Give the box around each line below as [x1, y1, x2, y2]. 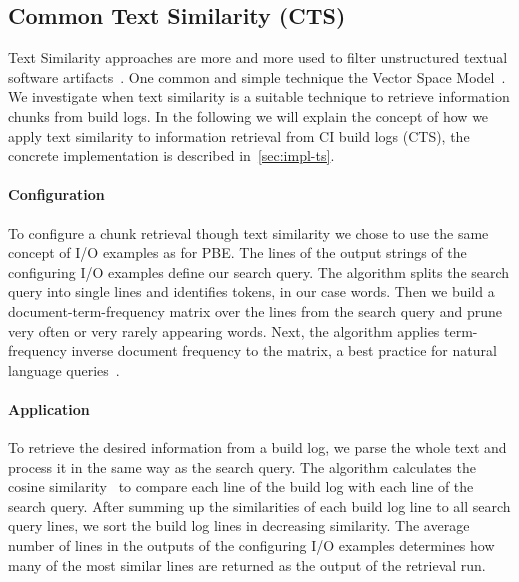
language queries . [8, 359, 120, 380]
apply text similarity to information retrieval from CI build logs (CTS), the [8, 125, 470, 146]
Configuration [8, 184, 105, 205]
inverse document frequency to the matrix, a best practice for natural [71, 340, 497, 361]
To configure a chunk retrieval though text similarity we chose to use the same [8, 222, 489, 243]
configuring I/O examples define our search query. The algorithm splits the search [8, 261, 510, 282]
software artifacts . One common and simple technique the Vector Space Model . [8, 66, 506, 87]
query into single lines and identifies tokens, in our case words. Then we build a [8, 281, 495, 302]
